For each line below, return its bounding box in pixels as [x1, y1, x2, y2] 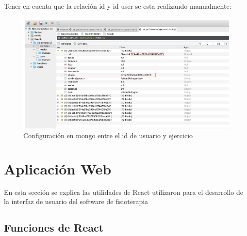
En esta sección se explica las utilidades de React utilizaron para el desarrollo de [4, 187, 243, 197]
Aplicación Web [4, 158, 112, 178]
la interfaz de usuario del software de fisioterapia [4, 196, 148, 206]
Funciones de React [4, 220, 104, 235]
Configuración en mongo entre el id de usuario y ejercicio [23, 130, 193, 140]
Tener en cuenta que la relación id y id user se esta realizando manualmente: [4, 1, 231, 11]
